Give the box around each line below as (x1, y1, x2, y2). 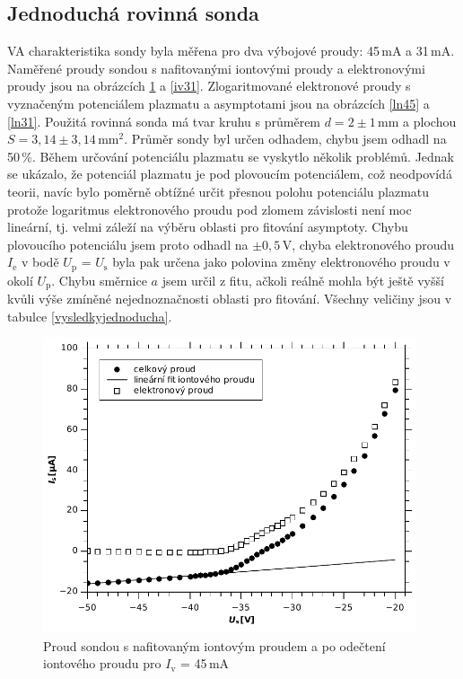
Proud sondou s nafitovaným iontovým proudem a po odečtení (43, 636, 386, 655)
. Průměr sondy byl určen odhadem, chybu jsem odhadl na (124, 129, 447, 148)
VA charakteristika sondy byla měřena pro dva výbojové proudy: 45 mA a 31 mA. (7, 41, 455, 60)
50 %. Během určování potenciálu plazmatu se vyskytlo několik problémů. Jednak (7, 146, 455, 165)
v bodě (21, 252, 59, 271)
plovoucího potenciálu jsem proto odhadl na (7, 234, 249, 253)
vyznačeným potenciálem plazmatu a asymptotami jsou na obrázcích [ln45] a (7, 93, 430, 112)
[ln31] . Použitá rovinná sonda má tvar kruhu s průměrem (7, 111, 321, 130)
